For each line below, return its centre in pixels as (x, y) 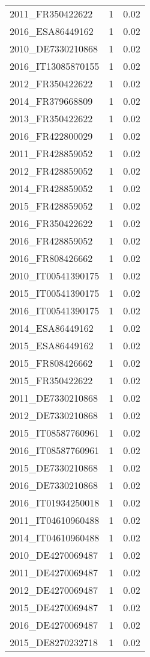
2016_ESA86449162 (52, 31)
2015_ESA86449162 (52, 345)
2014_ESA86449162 (52, 328)
